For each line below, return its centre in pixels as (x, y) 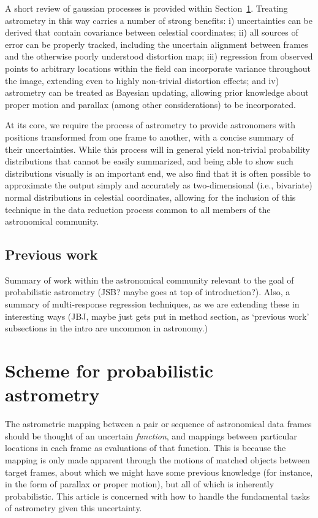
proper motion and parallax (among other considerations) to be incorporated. (150, 104)
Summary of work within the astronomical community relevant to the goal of (150, 280)
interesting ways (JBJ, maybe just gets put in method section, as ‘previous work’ (157, 316)
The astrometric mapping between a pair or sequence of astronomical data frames (158, 424)
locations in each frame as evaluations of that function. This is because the (146, 448)
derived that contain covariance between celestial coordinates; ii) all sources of (152, 32)
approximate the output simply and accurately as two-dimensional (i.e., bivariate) (159, 185)
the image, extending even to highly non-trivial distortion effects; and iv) (142, 80)
